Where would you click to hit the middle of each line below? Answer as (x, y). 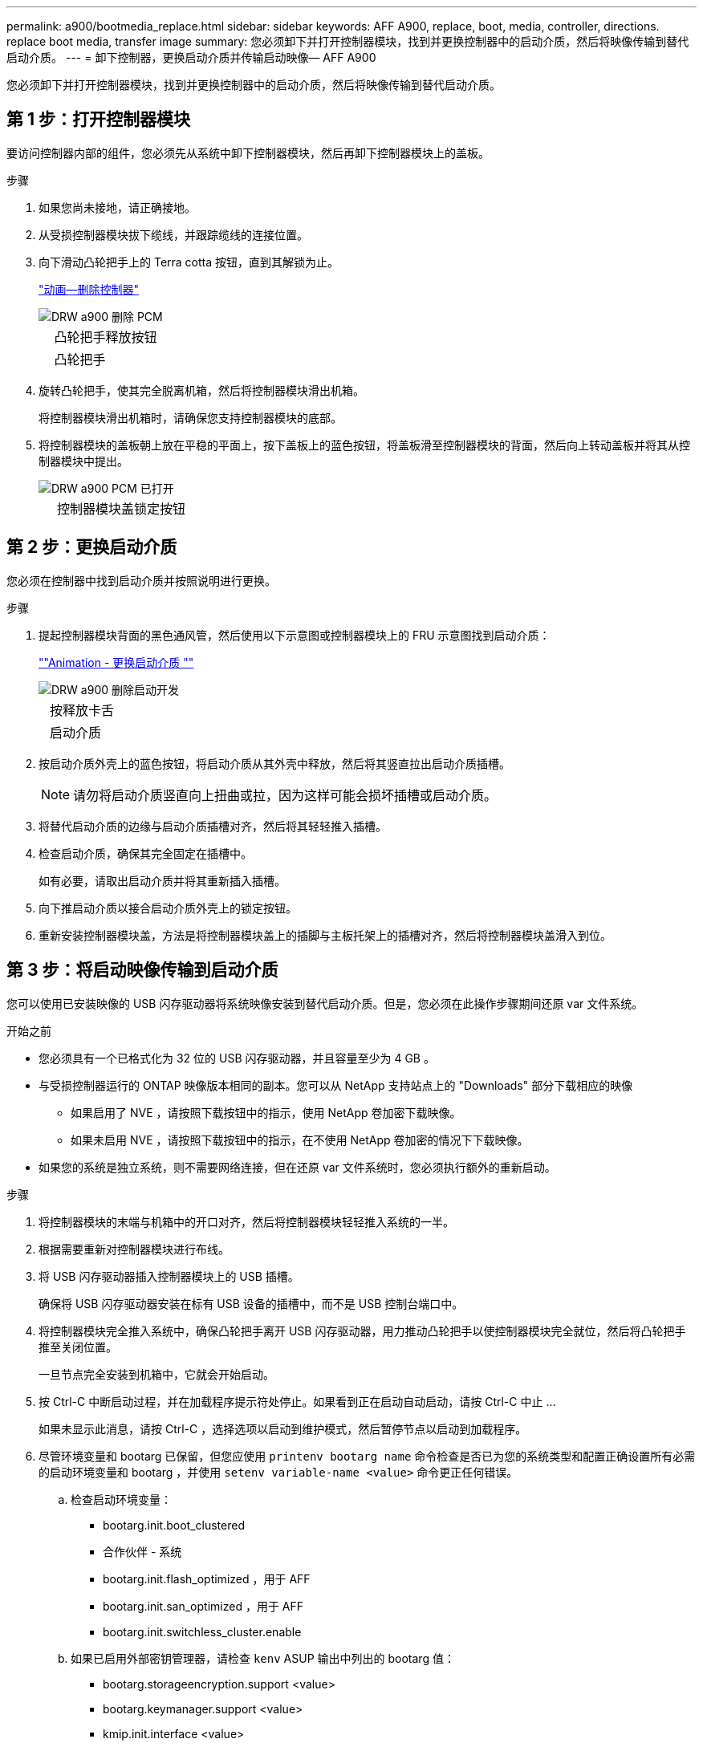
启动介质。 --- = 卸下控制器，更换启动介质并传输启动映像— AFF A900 (191, 57)
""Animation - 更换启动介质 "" (116, 662)
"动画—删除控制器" (89, 289)
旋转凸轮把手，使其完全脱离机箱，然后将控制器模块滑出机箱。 (201, 390)
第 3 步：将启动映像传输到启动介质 (142, 970)
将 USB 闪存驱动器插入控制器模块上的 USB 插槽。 (169, 1276)
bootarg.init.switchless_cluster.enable (202, 1631)
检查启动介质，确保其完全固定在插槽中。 (145, 853)
